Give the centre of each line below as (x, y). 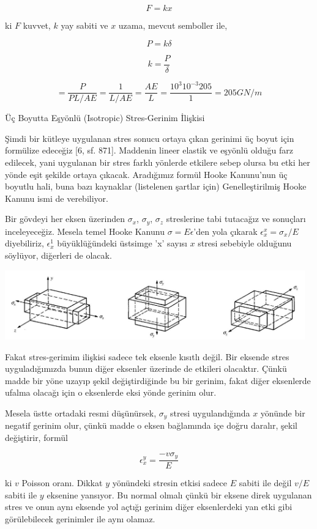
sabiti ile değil (265, 483)
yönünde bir (283, 412)
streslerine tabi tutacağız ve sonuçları (236, 219)
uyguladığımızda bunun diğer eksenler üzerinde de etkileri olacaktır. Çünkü (146, 368)
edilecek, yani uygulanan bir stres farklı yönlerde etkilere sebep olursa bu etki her (158, 162)
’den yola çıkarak (226, 231)
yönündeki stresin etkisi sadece (170, 483)
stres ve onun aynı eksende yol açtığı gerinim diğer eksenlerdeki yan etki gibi (149, 507)
